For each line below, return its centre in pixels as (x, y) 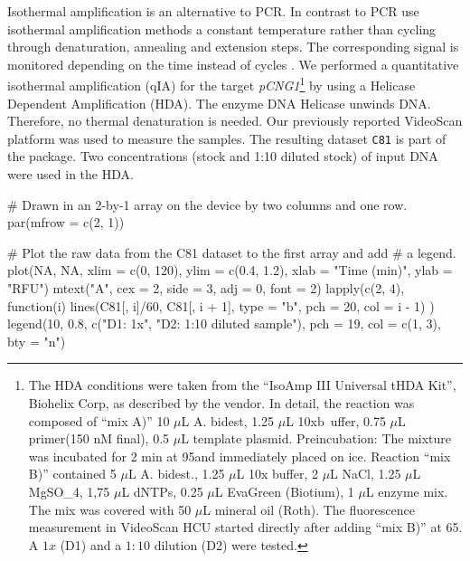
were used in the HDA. (70, 174)
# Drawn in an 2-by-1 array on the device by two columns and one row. (207, 204)
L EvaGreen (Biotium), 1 (284, 491)
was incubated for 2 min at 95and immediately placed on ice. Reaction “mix (240, 456)
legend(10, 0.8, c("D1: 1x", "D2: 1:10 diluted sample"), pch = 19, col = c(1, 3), (224, 323)
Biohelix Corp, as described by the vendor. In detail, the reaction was (221, 403)
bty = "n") (37, 341)
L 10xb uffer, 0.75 (336, 420)
